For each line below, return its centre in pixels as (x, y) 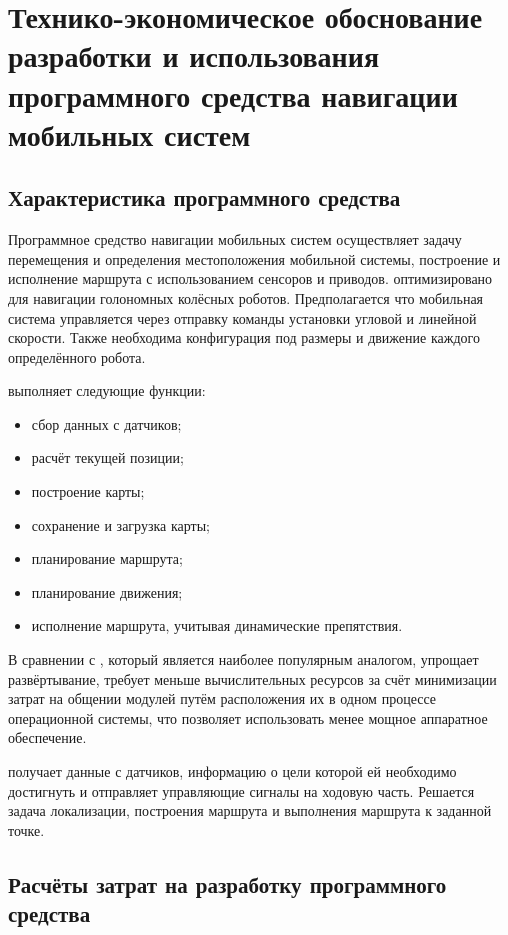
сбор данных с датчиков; (106, 423)
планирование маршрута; (107, 558)
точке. (26, 829)
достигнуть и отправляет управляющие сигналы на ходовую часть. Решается (241, 790)
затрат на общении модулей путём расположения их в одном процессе (222, 698)
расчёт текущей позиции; (107, 457)
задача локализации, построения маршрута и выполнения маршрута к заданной (250, 810)
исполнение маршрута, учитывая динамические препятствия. (217, 625)
